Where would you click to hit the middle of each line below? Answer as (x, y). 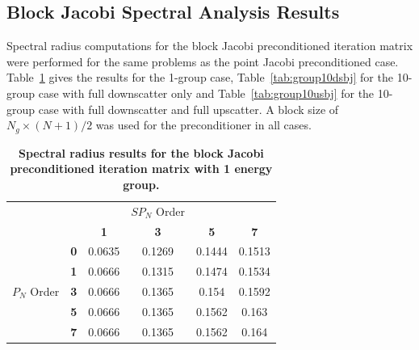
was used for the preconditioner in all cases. (203, 125)
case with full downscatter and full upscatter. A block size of (189, 109)
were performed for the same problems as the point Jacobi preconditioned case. (203, 61)
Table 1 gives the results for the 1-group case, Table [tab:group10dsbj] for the (200, 77)
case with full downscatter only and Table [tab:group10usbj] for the (206, 93)
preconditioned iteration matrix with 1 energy (141, 169)
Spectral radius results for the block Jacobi (141, 152)
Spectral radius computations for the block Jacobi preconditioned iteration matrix (210, 46)
